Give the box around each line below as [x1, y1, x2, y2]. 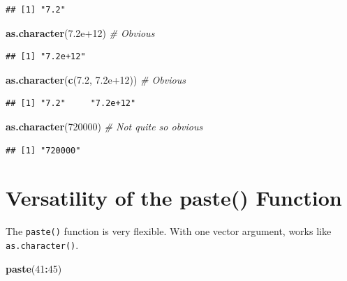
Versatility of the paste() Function [6, 183, 342, 212]
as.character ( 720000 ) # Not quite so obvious [6, 119, 203, 133]
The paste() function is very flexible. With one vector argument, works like [6, 224, 332, 238]
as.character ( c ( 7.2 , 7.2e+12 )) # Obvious [6, 72, 186, 86]
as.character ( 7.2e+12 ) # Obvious [6, 25, 155, 40]
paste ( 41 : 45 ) [6, 261, 62, 275]
